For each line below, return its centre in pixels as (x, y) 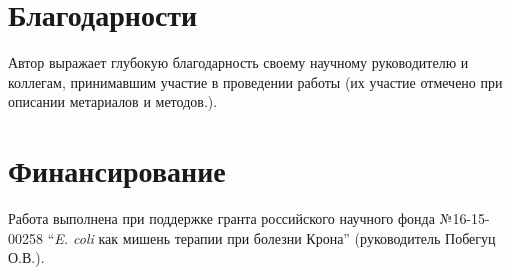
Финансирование (117, 170)
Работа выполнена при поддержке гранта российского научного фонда (221, 218)
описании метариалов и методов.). (113, 101)
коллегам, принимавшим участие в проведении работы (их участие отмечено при (255, 81)
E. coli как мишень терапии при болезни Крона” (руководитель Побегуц (275, 237)
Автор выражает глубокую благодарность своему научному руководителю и (238, 62)
